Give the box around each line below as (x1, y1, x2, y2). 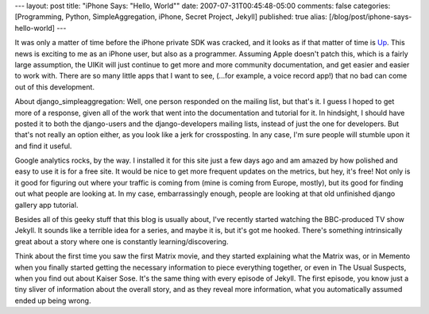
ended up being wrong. (14, 296, 91, 305)
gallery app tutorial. (14, 200, 79, 209)
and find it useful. (14, 141, 72, 151)
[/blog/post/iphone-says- (328, 12, 412, 21)
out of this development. (14, 82, 95, 91)
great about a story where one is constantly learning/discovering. (14, 236, 229, 246)
